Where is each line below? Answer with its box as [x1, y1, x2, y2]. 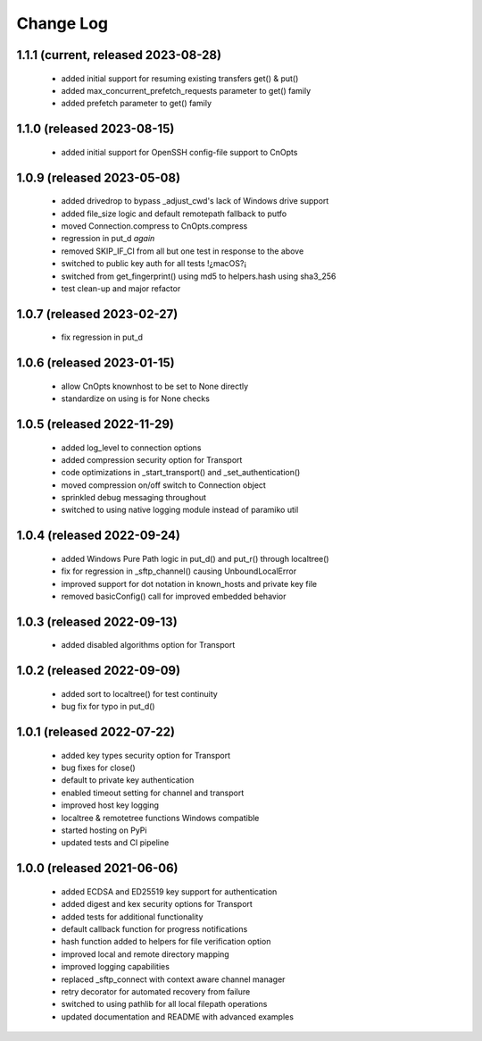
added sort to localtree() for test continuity [61, 688, 218, 699]
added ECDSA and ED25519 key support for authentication [61, 886, 278, 897]
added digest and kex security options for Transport [61, 899, 253, 910]
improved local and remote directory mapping [61, 948, 229, 960]
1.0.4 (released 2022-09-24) [16, 528, 180, 543]
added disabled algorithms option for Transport [61, 640, 236, 651]
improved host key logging [61, 800, 160, 810]
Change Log [16, 13, 109, 33]
